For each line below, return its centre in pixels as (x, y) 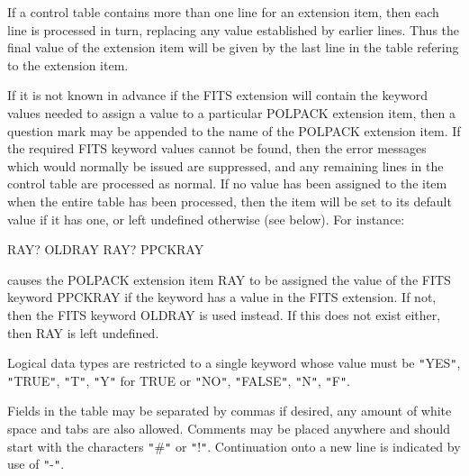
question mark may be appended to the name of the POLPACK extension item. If (234, 130)
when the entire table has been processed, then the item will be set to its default (230, 201)
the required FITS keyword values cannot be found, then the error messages (217, 148)
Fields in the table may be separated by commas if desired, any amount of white (230, 411)
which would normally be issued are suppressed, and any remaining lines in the (225, 165)
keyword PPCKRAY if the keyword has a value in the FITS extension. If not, (222, 297)
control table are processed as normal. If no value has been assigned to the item (227, 183)
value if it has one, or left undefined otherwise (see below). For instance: (206, 219)
